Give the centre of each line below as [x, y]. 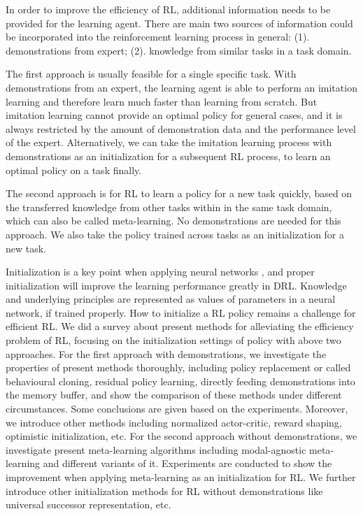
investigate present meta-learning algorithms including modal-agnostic [156, 449]
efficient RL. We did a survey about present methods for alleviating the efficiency [180, 326]
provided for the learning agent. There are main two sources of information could [179, 23]
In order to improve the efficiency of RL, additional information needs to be [168, 9]
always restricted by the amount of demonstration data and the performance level [181, 128]
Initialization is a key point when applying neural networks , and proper [160, 272]
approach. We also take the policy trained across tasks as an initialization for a [175, 234]
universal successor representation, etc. [88, 504]
